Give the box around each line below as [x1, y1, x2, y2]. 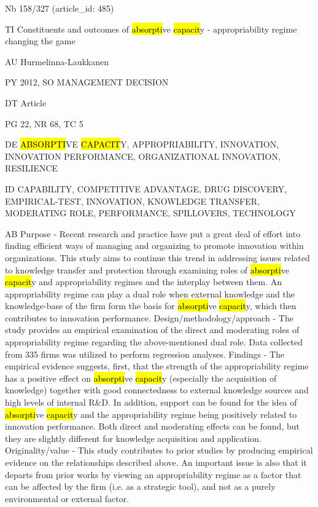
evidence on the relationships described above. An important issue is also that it [5, 456, 307, 468]
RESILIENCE [5, 162, 58, 175]
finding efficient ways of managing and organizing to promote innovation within [5, 239, 304, 252]
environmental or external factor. [5, 492, 130, 505]
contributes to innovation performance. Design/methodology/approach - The [5, 311, 293, 324]
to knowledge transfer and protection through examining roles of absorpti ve [5, 263, 289, 276]
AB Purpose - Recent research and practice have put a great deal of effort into [5, 227, 301, 240]
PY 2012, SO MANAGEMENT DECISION [5, 76, 169, 88]
